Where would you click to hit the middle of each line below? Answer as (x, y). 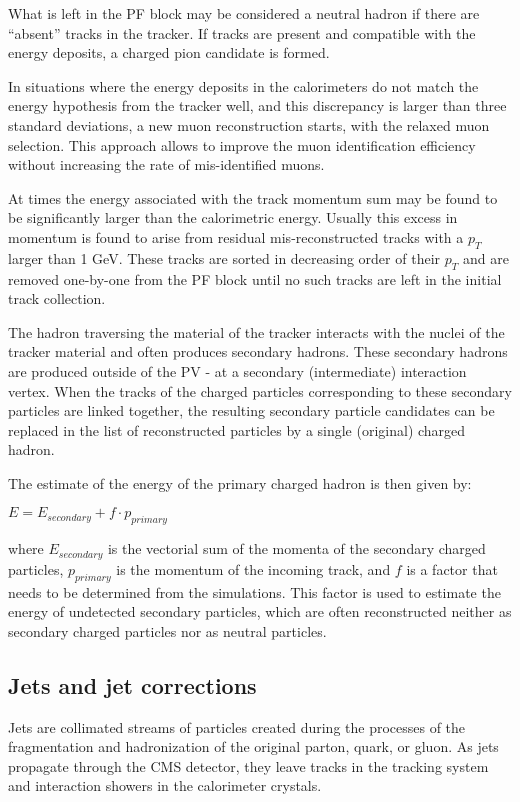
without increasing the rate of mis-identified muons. (166, 164)
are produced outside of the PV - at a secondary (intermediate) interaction (237, 370)
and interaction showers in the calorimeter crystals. (165, 785)
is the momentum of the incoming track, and (253, 568)
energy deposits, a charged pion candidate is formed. (169, 52)
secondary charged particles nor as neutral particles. (167, 630)
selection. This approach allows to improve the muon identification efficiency (242, 144)
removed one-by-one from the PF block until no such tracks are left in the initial (255, 278)
